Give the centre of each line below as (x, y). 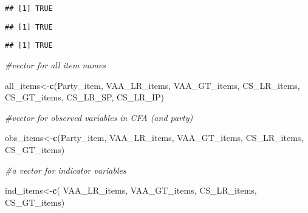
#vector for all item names (56, 64)
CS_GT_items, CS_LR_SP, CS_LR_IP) (84, 97)
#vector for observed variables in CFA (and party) (99, 117)
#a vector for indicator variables (66, 170)
